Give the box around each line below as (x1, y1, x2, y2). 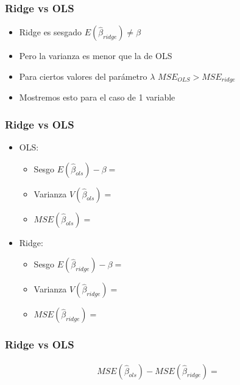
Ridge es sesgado (19, 26, 82, 38)
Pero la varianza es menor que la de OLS (19, 49, 172, 62)
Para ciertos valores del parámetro (19, 69, 147, 82)
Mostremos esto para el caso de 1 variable (19, 91, 175, 104)
